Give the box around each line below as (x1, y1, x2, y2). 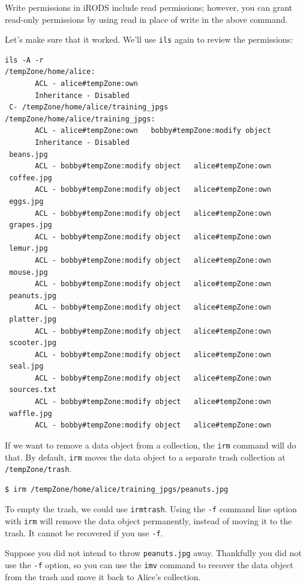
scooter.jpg (9, 338, 56, 348)
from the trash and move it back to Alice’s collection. (5, 570, 201, 583)
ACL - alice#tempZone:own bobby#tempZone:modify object (35, 126, 271, 135)
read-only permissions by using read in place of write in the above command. (5, 13, 288, 25)
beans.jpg (9, 150, 48, 159)
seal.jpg (9, 362, 44, 371)
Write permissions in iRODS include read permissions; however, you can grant (5, 1, 293, 13)
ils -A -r (5, 55, 44, 64)
